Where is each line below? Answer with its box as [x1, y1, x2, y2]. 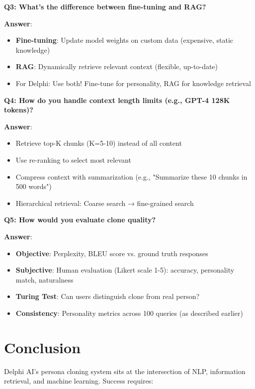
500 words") [15, 181, 52, 192]
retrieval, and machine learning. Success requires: [4, 376, 154, 386]
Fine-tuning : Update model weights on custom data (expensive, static [15, 35, 234, 45]
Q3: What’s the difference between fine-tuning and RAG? [4, 1, 206, 11]
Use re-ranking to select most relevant [15, 154, 131, 165]
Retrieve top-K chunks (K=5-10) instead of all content [15, 138, 182, 148]
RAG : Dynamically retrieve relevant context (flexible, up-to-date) [15, 61, 218, 72]
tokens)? [4, 104, 33, 115]
